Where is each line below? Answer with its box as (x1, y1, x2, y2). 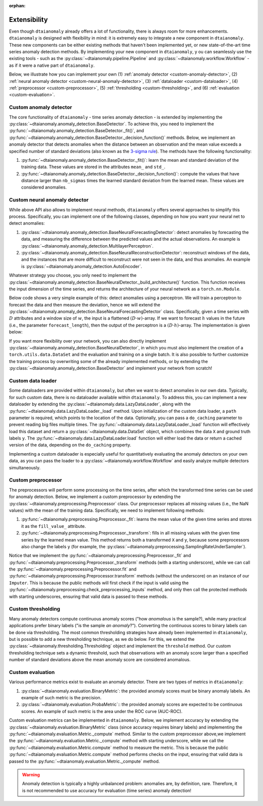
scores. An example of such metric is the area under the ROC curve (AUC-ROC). (21, 708, 183, 714)
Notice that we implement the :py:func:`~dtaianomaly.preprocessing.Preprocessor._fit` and (9, 553, 191, 558)
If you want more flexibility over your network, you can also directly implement (9, 338, 167, 344)
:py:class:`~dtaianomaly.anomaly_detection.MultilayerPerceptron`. (21, 243, 153, 249)
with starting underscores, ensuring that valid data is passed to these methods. (9, 594, 168, 599)
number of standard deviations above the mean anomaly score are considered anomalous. (9, 657, 191, 663)
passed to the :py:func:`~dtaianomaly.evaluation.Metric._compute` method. (9, 758, 160, 764)
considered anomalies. (21, 184, 67, 190)
